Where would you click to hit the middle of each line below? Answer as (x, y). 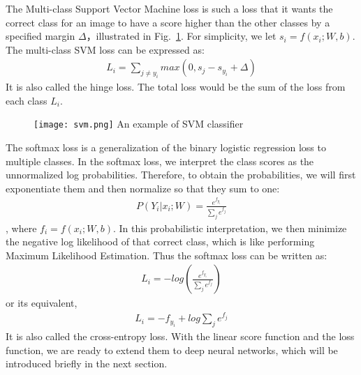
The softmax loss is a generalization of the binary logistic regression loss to (166, 147)
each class (27, 100)
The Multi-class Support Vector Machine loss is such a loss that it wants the (169, 8)
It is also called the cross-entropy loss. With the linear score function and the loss (180, 336)
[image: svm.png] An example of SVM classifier (139, 124)
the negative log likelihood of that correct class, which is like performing (160, 242)
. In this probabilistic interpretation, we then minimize (230, 228)
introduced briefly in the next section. (87, 363)
